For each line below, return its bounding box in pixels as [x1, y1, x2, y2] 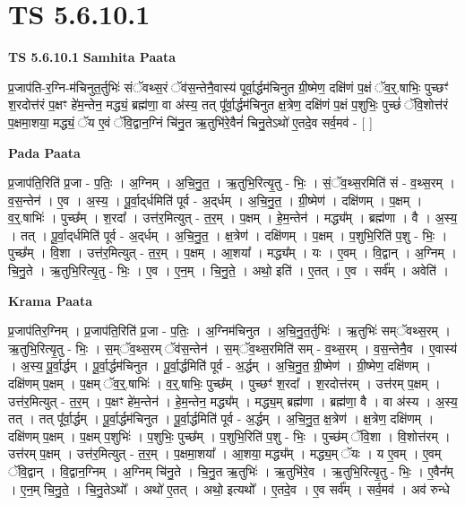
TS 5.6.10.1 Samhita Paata [8, 48, 177, 66]
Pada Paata [8, 143, 81, 161]
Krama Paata [8, 291, 92, 309]
